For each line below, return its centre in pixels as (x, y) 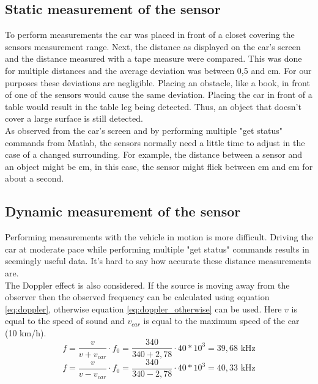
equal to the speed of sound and (65, 321)
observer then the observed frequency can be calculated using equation (137, 297)
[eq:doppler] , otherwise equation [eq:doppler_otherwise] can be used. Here (143, 308)
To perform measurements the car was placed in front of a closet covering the (150, 35)
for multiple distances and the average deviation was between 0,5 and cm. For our (158, 70)
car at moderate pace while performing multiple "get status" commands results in (157, 249)
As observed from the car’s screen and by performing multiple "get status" (144, 130)
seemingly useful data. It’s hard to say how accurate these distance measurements (158, 261)
